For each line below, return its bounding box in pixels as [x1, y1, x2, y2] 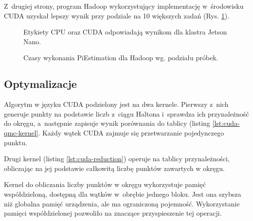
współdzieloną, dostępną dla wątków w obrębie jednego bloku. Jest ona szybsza [4, 188, 241, 199]
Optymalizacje [4, 76, 77, 91]
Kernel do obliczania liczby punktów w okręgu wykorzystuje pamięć [4, 179, 206, 189]
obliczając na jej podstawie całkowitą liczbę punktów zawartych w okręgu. [4, 163, 225, 173]
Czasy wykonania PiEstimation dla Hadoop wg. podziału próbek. [23, 52, 218, 63]
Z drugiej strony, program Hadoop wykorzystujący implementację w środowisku [4, 1, 244, 11]
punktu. [4, 137, 27, 147]
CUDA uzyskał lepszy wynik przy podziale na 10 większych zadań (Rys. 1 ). [4, 10, 230, 20]
